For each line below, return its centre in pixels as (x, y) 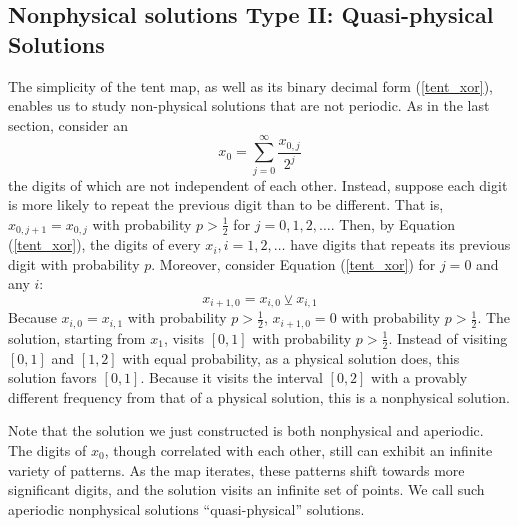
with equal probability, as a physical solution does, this (291, 357)
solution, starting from (77, 337)
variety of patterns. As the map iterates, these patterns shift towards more (236, 469)
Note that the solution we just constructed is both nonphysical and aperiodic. (246, 430)
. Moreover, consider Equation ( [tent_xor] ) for (293, 263)
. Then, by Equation (392, 223)
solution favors (52, 377)
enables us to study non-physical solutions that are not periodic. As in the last (249, 105)
